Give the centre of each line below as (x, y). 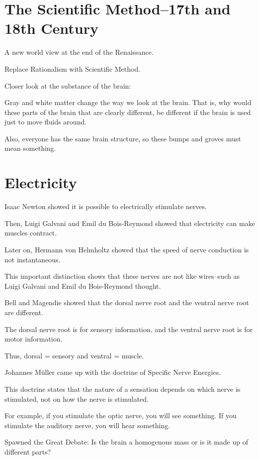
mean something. (30, 148)
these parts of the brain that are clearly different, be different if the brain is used (128, 112)
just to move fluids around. (46, 122)
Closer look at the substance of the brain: (68, 85)
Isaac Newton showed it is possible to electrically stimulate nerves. (106, 206)
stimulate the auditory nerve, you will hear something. (87, 425)
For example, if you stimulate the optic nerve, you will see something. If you (121, 415)
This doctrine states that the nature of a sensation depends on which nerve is (123, 389)
